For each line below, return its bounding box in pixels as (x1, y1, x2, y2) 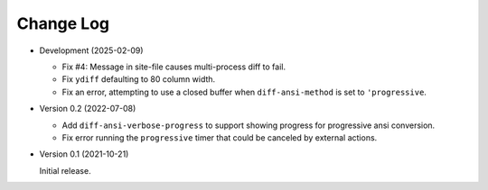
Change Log (16, 14, 110, 33)
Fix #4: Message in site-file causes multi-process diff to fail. (61, 61, 286, 72)
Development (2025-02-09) (39, 45, 144, 56)
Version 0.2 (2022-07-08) (39, 104, 136, 114)
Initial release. (39, 165, 91, 176)
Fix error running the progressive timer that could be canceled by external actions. (61, 131, 378, 143)
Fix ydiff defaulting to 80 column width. (61, 74, 216, 85)
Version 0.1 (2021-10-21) (39, 149, 129, 159)
